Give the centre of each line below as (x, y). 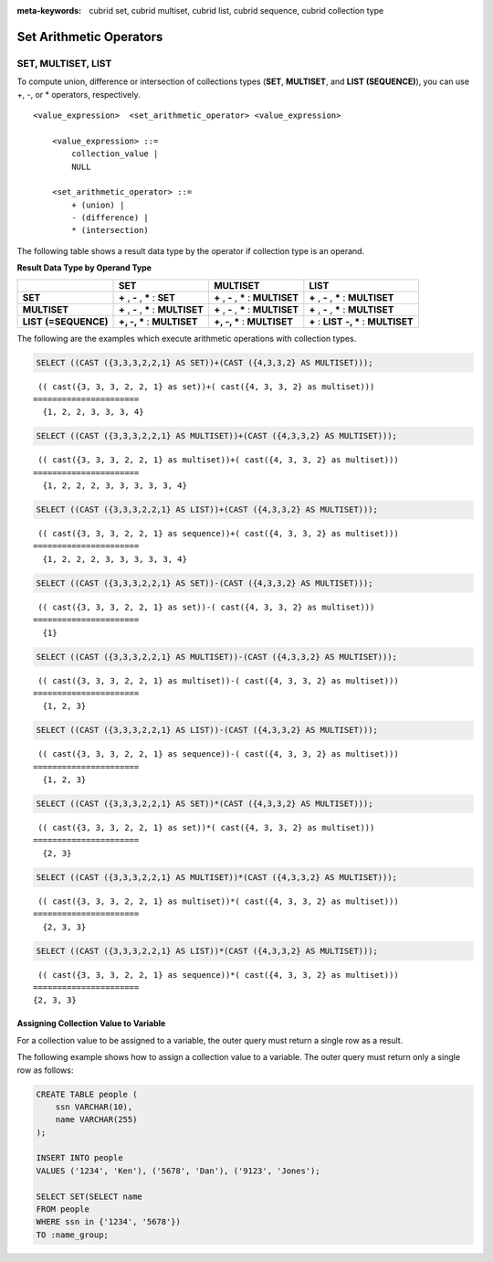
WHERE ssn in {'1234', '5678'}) (109, 1222)
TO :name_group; (73, 1235)
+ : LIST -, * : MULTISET (362, 322)
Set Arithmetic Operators (90, 37)
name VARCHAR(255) (96, 1120)
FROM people (63, 1209)
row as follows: (45, 1070)
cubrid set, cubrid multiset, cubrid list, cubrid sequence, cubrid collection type (236, 11)
